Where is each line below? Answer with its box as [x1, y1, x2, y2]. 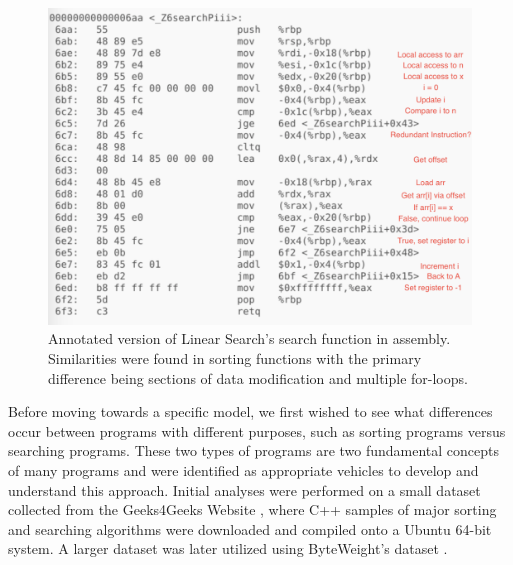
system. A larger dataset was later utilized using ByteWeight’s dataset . [8, 538, 448, 559]
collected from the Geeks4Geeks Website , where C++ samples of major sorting [8, 499, 497, 520]
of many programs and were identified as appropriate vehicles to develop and [8, 459, 479, 480]
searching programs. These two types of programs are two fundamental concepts [8, 440, 500, 461]
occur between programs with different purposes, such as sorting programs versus [8, 420, 506, 441]
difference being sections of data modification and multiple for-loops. [48, 367, 468, 388]
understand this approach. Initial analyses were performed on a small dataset [8, 479, 481, 500]
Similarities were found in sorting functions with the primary [48, 347, 422, 368]
